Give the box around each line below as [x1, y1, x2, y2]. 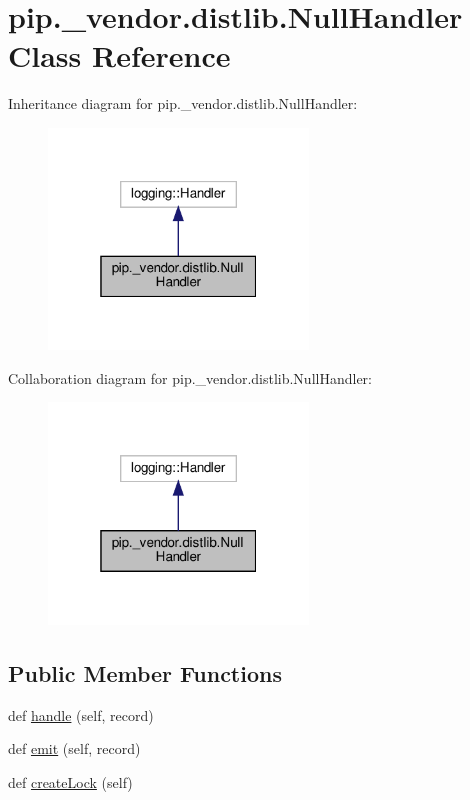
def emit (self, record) [8, 738, 141, 759]
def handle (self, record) [8, 704, 154, 725]
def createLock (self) [8, 771, 133, 792]
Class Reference [8, 35, 231, 76]
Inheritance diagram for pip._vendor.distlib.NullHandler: [8, 93, 358, 114]
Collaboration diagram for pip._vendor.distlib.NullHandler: [8, 367, 372, 388]
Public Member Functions [8, 657, 282, 688]
